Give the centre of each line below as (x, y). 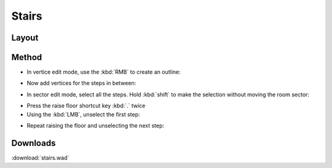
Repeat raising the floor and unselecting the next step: (96, 126)
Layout (25, 38)
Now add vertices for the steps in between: (81, 83)
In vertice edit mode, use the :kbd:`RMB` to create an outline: (104, 72)
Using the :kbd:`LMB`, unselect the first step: (84, 114)
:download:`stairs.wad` (40, 158)
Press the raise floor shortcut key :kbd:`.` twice (86, 106)
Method (27, 57)
